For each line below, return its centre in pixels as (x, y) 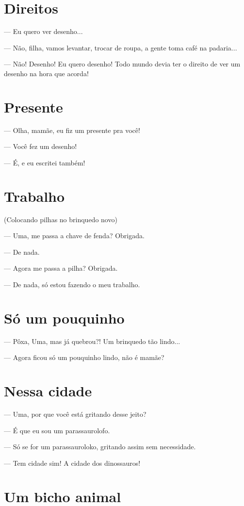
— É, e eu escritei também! (45, 162)
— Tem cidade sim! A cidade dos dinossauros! (72, 463)
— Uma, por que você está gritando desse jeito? (75, 414)
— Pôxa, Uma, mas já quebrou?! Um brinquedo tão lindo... (92, 341)
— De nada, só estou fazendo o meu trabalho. (72, 284)
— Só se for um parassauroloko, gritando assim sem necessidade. (100, 447)
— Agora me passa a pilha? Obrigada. (61, 268)
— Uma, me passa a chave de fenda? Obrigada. (74, 236)
